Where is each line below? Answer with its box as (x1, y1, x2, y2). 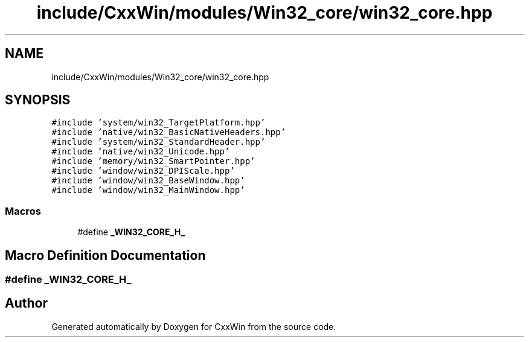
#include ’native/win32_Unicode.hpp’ (51, 147, 230, 157)
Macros (5, 204, 41, 217)
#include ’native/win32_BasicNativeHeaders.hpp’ (51, 127, 286, 138)
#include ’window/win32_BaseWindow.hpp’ (51, 176, 245, 186)
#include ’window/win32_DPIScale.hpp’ (51, 166, 235, 176)
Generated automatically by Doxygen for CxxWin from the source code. (51, 321, 336, 332)
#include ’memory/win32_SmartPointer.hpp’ (51, 156, 255, 166)
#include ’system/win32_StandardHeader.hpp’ (51, 137, 266, 147)
